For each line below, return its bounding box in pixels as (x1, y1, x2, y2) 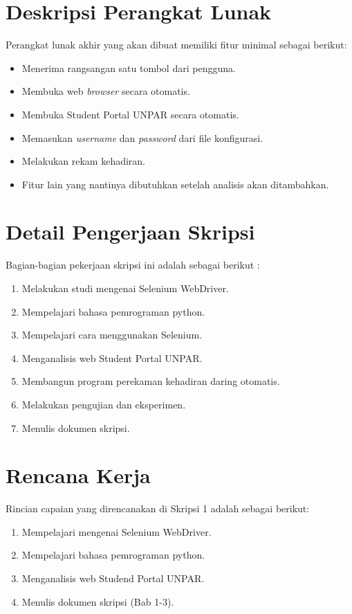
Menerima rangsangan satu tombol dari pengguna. (21, 60, 236, 75)
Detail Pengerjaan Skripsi (6, 217, 255, 246)
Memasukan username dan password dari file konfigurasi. (21, 130, 263, 145)
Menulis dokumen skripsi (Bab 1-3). (21, 594, 174, 608)
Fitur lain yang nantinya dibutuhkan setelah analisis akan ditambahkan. (21, 177, 329, 191)
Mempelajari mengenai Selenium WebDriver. (21, 524, 212, 539)
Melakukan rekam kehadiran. (21, 154, 146, 168)
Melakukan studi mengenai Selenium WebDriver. (21, 281, 229, 295)
